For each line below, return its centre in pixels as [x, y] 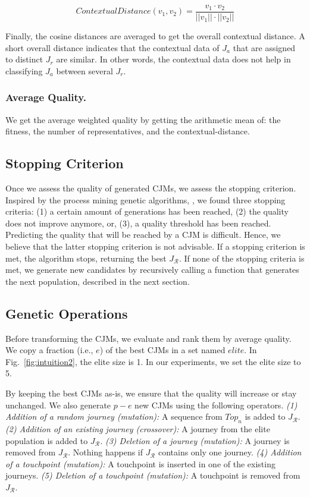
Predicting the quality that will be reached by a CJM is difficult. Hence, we [143, 235]
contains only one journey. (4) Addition [230, 452]
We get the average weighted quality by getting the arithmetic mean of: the [143, 119]
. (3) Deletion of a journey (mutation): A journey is [195, 440]
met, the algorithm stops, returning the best [86, 258]
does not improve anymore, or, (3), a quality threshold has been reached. [138, 223]
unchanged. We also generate [58, 405]
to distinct [24, 59]
